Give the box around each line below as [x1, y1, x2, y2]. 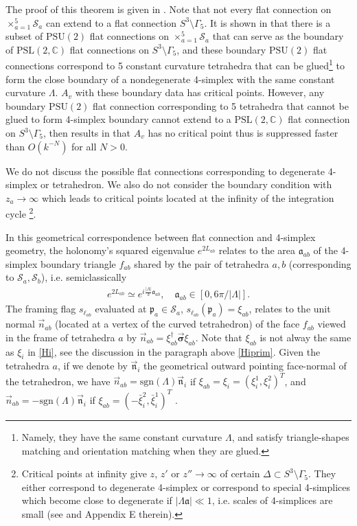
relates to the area [218, 243, 296, 258]
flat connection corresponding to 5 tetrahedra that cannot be [93, 98, 349, 113]
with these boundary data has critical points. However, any [75, 85, 325, 100]
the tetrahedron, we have [5, 374, 111, 388]
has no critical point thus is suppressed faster [148, 126, 338, 139]
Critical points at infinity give [21, 466, 147, 481]
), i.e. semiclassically [41, 270, 127, 284]
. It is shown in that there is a [204, 15, 331, 30]
